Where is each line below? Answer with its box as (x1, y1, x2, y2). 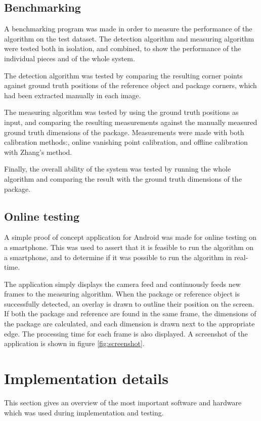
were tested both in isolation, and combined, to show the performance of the (4, 43, 241, 54)
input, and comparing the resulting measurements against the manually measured (4, 116, 257, 127)
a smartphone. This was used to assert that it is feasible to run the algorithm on (4, 241, 254, 252)
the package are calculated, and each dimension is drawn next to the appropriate (4, 318, 255, 329)
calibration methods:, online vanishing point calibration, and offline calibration (4, 137, 248, 147)
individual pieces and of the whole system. (4, 53, 135, 63)
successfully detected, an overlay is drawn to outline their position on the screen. (4, 298, 254, 309)
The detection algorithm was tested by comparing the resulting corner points (4, 70, 243, 80)
